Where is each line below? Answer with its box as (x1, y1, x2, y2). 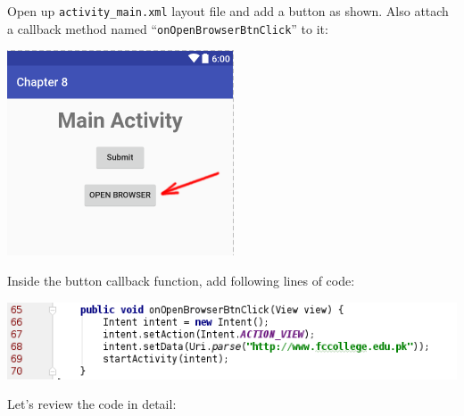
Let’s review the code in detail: (7, 395, 177, 413)
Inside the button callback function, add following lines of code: (7, 270, 355, 289)
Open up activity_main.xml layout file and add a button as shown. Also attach (7, 2, 449, 20)
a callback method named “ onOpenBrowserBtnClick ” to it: (7, 19, 328, 37)
